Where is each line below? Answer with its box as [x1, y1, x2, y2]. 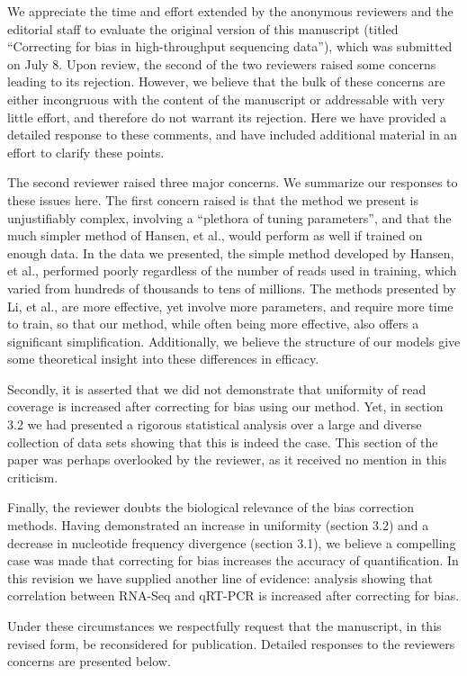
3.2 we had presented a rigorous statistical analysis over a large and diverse [7, 415, 422, 434]
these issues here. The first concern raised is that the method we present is [7, 190, 418, 209]
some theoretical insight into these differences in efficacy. [7, 349, 319, 368]
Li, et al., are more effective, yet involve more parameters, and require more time [7, 296, 454, 315]
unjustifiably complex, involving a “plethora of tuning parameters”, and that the [7, 208, 452, 227]
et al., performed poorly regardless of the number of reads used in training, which [7, 261, 457, 280]
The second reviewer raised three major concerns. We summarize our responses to [7, 173, 458, 192]
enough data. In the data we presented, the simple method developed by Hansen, [7, 243, 454, 262]
